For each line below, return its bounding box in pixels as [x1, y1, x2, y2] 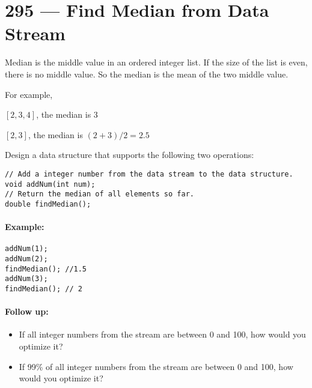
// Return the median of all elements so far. [5, 190, 194, 199]
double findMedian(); [5, 199, 91, 208]
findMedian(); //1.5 [5, 264, 87, 273]
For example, [5, 88, 53, 100]
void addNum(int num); [5, 180, 96, 189]
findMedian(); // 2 [5, 284, 82, 293]
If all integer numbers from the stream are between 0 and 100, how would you [19, 328, 306, 341]
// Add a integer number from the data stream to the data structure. [5, 169, 293, 178]
